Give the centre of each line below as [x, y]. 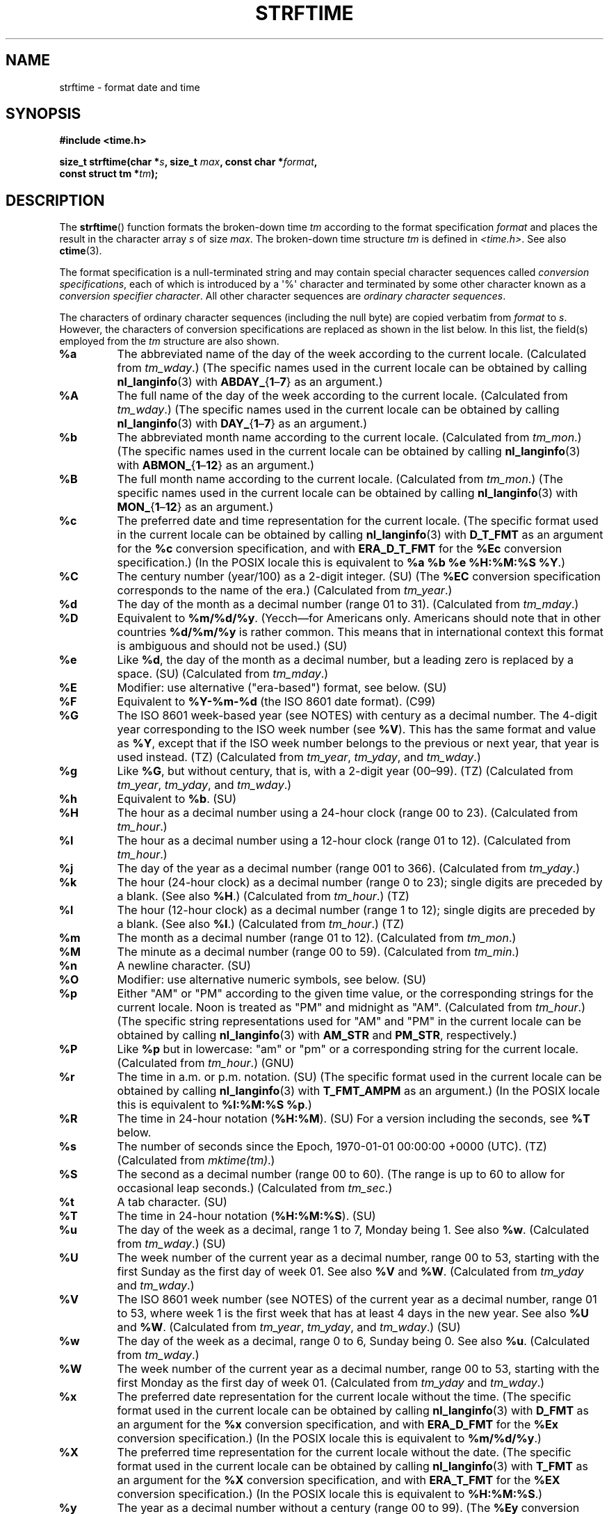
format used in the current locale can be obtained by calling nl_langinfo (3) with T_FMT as [352, 1466]
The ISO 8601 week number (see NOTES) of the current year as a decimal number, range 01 [357, 1300]
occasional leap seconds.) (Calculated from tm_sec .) [255, 1188]
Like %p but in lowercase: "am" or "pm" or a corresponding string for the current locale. [348, 1049]
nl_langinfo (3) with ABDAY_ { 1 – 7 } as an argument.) [250, 382]
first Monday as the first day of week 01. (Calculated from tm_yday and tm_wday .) [331, 1383]
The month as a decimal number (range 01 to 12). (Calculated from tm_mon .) [317, 938]
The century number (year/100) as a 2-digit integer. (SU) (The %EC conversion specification [359, 577]
